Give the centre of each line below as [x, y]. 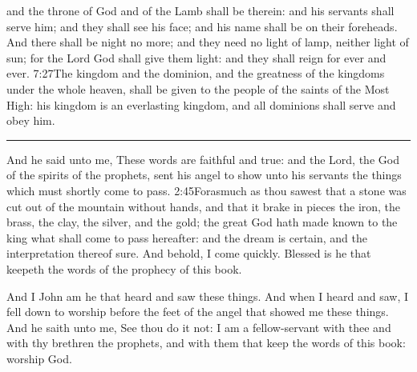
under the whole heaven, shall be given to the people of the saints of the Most [198, 88]
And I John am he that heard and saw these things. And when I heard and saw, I [208, 296]
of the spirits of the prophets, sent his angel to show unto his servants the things [204, 175]
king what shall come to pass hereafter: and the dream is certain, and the [187, 237]
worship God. [39, 358]
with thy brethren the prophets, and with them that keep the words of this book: [206, 343]
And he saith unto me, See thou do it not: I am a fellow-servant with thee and [199, 327]
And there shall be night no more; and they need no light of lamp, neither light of [208, 42]
